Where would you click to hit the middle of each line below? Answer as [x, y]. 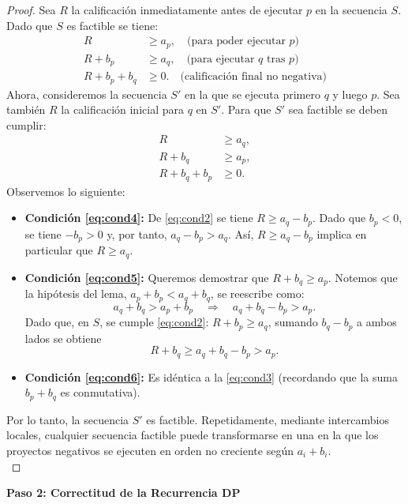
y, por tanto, [137, 233]
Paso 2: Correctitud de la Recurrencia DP [124, 493]
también [26, 109]
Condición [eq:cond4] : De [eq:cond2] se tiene [139, 218]
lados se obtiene [63, 338]
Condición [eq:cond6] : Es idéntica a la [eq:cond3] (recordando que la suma [211, 376]
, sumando [293, 322]
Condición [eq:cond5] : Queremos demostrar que [147, 277]
